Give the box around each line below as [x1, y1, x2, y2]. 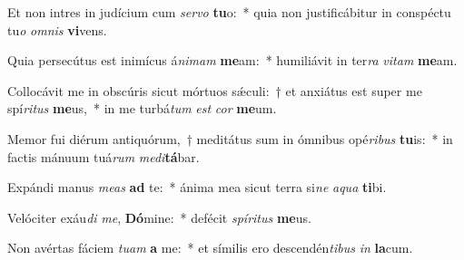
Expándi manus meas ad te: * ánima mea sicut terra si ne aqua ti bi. [7, 178, 387, 197]
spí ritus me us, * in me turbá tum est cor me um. [7, 99, 277, 118]
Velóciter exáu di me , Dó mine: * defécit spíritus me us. [7, 207, 311, 226]
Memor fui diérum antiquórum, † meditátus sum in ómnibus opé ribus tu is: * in [7, 129, 453, 148]
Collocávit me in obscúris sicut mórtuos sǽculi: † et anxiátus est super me [7, 81, 422, 100]
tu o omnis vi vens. [7, 20, 107, 39]
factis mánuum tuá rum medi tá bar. [7, 147, 200, 166]
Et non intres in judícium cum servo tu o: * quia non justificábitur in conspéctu [7, 3, 451, 21]
